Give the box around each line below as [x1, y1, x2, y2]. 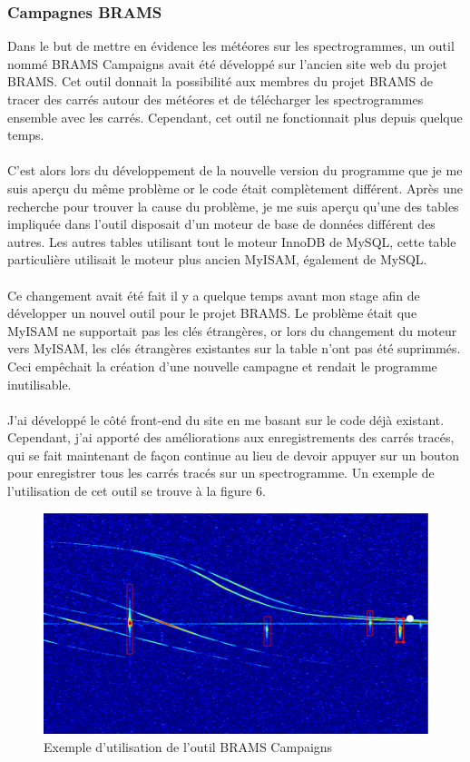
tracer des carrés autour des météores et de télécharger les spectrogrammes [7, 90, 424, 108]
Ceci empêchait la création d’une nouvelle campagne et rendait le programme [7, 356, 437, 375]
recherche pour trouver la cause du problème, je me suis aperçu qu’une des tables [7, 196, 459, 215]
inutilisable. [7, 374, 72, 393]
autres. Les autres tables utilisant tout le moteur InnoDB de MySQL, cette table [7, 232, 456, 251]
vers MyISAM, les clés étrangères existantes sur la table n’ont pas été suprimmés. [7, 339, 461, 358]
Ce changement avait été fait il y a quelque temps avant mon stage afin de [7, 285, 420, 304]
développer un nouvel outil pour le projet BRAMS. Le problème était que [7, 303, 417, 322]
